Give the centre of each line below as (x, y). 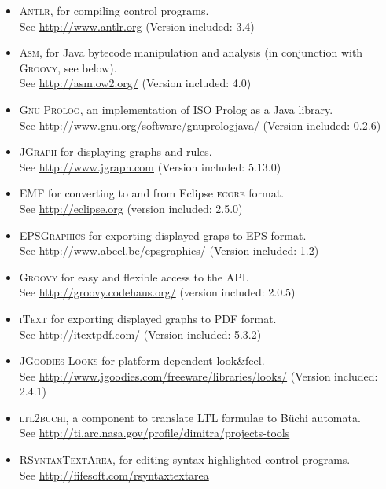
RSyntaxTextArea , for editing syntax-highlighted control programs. (185, 460)
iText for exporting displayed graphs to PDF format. (148, 318)
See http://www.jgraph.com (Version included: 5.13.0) (150, 166)
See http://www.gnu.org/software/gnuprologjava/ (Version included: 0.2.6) (200, 125)
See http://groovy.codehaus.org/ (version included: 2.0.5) (157, 292)
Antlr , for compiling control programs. (114, 10)
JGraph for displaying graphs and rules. (116, 151)
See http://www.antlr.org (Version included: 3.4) (137, 26)
